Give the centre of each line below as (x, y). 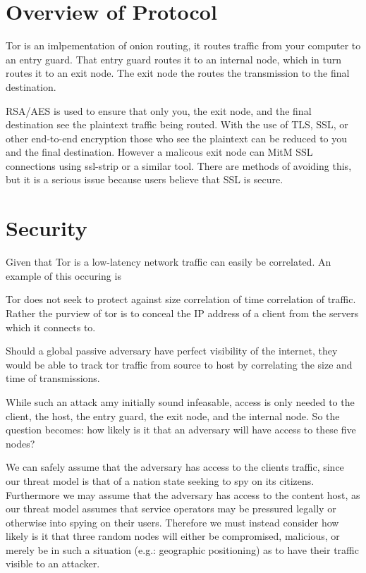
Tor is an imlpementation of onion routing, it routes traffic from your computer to (183, 45)
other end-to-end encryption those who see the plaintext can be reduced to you (177, 138)
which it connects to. (51, 327)
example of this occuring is (63, 275)
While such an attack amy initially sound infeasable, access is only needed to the (180, 401)
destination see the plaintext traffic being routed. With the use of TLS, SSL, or (177, 124)
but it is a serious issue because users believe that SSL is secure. (145, 179)
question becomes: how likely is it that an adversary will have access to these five (181, 430)
